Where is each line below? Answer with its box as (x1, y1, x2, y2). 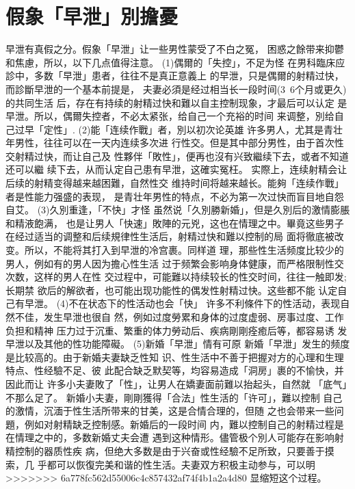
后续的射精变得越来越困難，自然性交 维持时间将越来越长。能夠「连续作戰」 (5, 176, 344, 190)
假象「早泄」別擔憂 (5, 2, 179, 30)
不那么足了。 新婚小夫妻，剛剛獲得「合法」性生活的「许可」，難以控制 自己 (5, 390, 343, 404)
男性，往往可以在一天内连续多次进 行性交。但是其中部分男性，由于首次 (14, 135, 334, 150)
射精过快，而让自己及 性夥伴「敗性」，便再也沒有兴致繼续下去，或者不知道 (14, 148, 349, 163)
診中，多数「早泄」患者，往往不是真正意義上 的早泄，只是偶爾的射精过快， (5, 68, 344, 83)
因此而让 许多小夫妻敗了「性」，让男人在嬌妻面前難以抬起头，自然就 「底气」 (5, 376, 347, 391)
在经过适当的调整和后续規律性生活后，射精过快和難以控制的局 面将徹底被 (5, 229, 334, 243)
